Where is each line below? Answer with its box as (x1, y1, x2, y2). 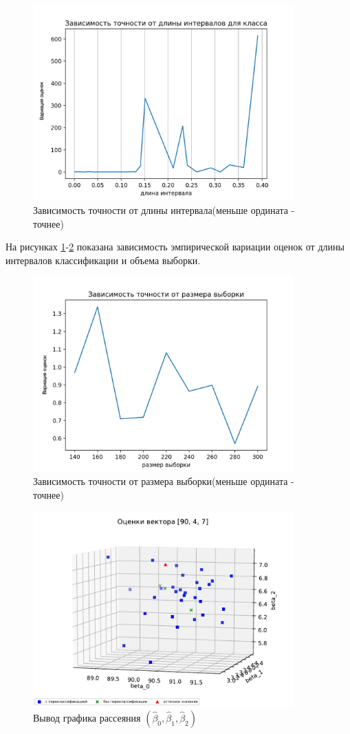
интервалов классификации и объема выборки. (6, 252, 201, 267)
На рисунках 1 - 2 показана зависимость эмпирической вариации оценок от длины (6, 239, 344, 254)
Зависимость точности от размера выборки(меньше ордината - (33, 474, 294, 488)
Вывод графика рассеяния (33, 710, 141, 724)
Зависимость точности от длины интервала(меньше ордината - (33, 203, 295, 217)
